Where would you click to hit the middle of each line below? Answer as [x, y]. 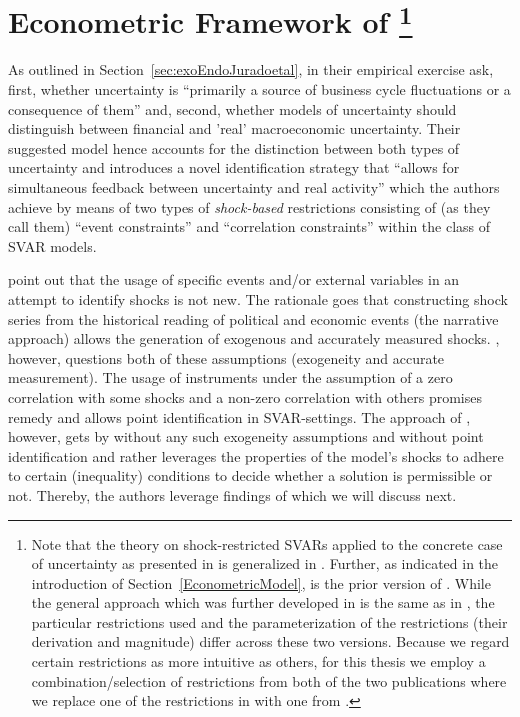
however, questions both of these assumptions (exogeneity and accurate [226, 357]
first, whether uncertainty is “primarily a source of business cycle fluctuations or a [259, 89]
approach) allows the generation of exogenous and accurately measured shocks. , [254, 338]
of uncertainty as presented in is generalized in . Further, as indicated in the [265, 563]
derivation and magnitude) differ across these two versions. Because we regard [270, 641]
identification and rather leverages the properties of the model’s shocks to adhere [256, 455]
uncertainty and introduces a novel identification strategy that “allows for [234, 167]
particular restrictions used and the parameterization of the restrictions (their [269, 621]
